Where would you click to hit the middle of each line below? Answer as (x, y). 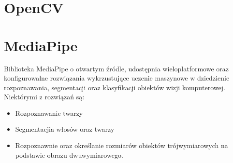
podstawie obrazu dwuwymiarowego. (69, 155)
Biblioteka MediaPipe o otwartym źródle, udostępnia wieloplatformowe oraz (116, 68)
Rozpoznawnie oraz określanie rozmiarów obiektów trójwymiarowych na (122, 145)
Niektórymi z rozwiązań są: (44, 97)
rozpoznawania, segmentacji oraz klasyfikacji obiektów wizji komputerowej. (115, 87)
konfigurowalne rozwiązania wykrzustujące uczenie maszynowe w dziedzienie (117, 78)
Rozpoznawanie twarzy (49, 113)
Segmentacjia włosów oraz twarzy (65, 129)
